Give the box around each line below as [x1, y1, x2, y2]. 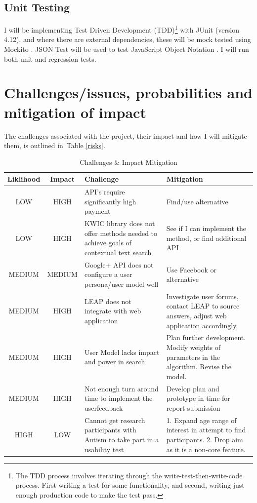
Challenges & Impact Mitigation [80, 156, 177, 167]
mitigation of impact [4, 102, 146, 122]
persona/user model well [84, 279, 159, 289]
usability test [84, 444, 124, 454]
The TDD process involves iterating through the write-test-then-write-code [15, 470, 243, 480]
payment [84, 206, 111, 216]
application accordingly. [166, 320, 238, 330]
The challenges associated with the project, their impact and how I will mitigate [4, 130, 247, 141]
